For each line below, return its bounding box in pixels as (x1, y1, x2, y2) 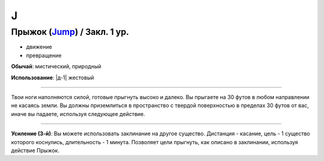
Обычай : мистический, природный (11, 63, 101, 70)
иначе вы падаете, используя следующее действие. (11, 110, 145, 117)
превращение (26, 52, 62, 59)
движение (26, 43, 52, 50)
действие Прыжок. (11, 147, 60, 154)
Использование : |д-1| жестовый (11, 74, 94, 81)
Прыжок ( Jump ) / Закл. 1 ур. (11, 26, 129, 37)
